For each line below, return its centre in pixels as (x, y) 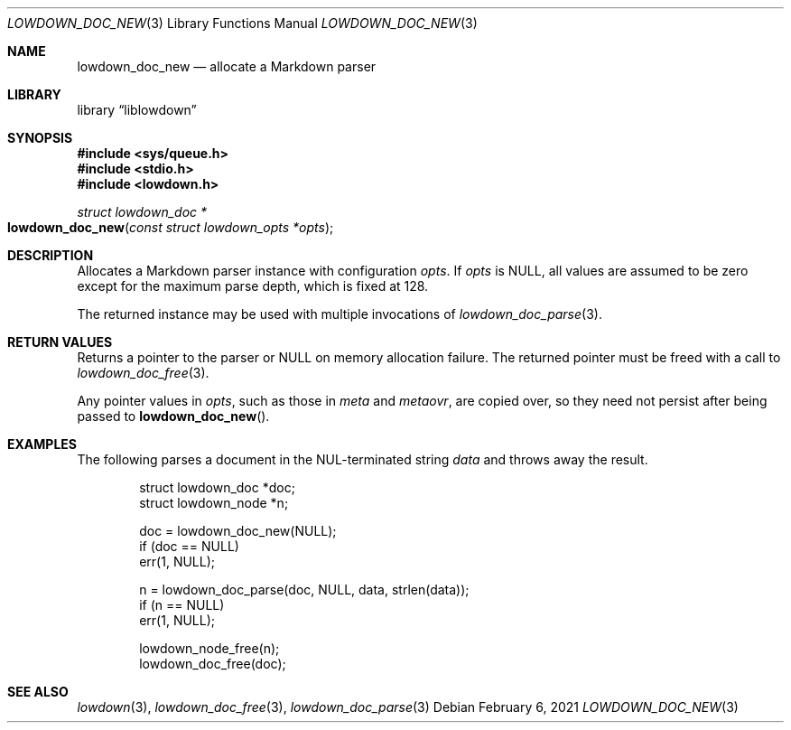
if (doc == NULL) (189, 546)
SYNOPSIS (40, 138)
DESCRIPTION (51, 255)
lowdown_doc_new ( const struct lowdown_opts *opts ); (171, 227)
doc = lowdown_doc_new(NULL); (238, 531)
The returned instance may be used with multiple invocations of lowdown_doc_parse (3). (340, 314)
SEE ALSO (38, 692)
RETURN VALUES (60, 342)
